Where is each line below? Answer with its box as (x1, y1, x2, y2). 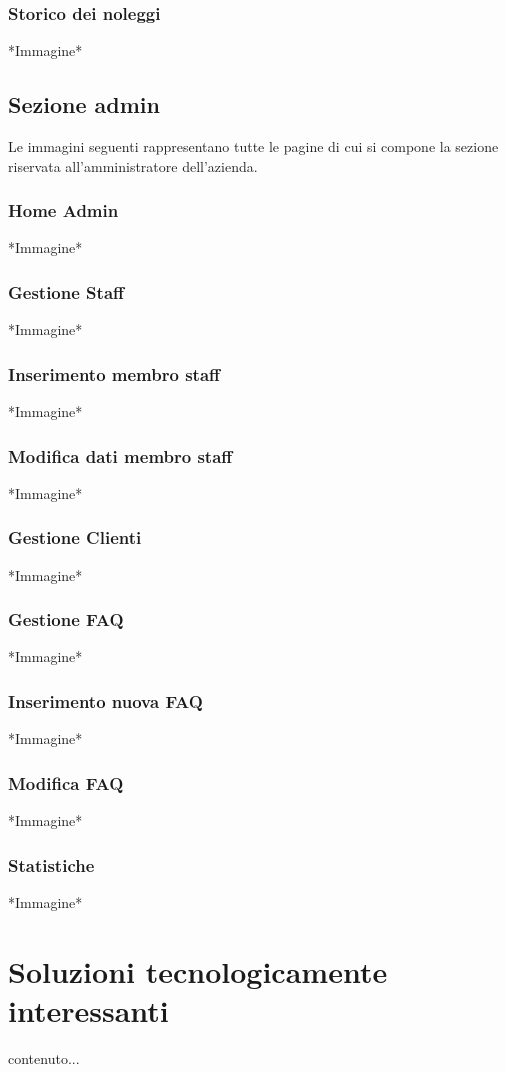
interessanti (8, 989, 169, 1030)
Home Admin (8, 198, 119, 223)
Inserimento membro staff (8, 361, 220, 386)
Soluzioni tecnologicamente (8, 950, 388, 991)
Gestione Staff (8, 279, 125, 304)
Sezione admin (8, 89, 160, 120)
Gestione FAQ (8, 607, 124, 632)
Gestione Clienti (8, 525, 142, 550)
